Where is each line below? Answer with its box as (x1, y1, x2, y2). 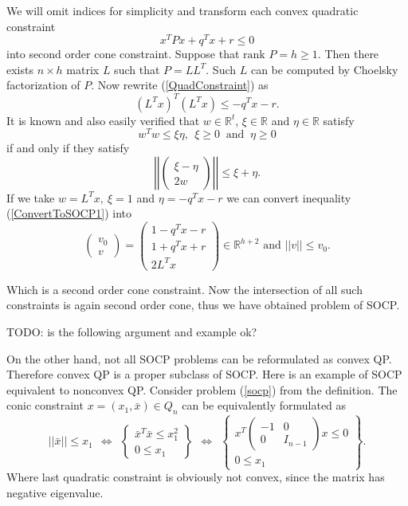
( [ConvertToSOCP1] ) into (6, 205, 131, 222)
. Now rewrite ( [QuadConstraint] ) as (91, 76, 269, 93)
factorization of (6, 76, 80, 93)
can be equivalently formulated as (182, 397, 347, 414)
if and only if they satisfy (6, 139, 130, 156)
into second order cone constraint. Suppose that (6, 45, 240, 62)
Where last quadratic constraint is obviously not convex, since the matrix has (6, 469, 385, 485)
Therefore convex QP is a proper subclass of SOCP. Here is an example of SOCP (6, 366, 402, 382)
